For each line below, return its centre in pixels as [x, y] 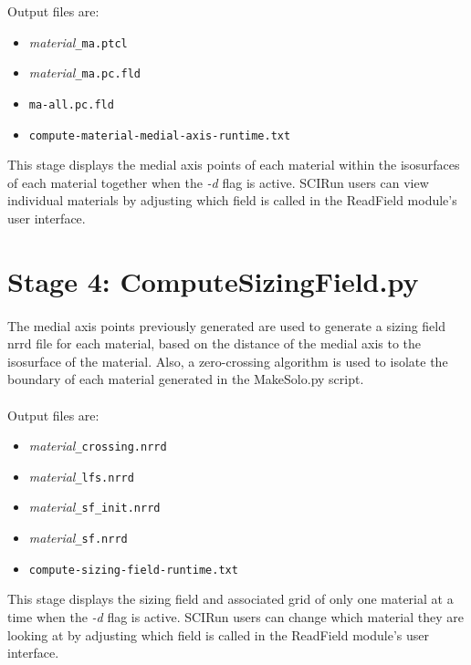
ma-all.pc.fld [71, 104]
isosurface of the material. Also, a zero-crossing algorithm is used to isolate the [228, 361]
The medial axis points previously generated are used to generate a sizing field [227, 325]
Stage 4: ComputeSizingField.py [213, 281]
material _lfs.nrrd [81, 476]
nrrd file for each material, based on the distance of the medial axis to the [215, 343]
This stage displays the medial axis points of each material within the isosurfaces [234, 165]
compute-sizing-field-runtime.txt [133, 570]
